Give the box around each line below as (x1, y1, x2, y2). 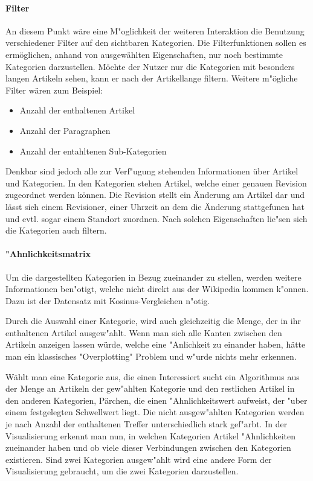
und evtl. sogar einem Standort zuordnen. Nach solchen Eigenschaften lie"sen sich (5, 212, 308, 225)
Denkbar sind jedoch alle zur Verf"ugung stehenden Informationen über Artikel (5, 165, 298, 177)
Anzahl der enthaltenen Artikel (19, 104, 135, 116)
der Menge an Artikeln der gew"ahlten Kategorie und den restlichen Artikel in (5, 382, 295, 395)
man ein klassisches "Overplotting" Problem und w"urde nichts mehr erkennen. (5, 350, 297, 363)
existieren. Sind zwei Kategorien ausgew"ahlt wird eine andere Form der (5, 453, 272, 465)
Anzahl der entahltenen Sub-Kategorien (19, 144, 167, 157)
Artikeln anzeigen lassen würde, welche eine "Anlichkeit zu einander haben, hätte (5, 338, 306, 351)
